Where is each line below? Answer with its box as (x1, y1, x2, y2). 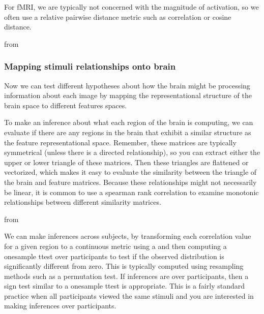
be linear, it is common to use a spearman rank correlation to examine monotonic (4, 186, 259, 197)
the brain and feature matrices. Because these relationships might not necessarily (4, 176, 257, 187)
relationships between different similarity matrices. (4, 197, 161, 207)
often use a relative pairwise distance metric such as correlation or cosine (4, 11, 231, 22)
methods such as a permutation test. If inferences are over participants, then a (4, 270, 249, 281)
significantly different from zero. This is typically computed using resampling (4, 261, 244, 271)
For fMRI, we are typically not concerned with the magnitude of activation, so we (4, 2, 259, 12)
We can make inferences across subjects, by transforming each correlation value (4, 231, 251, 241)
